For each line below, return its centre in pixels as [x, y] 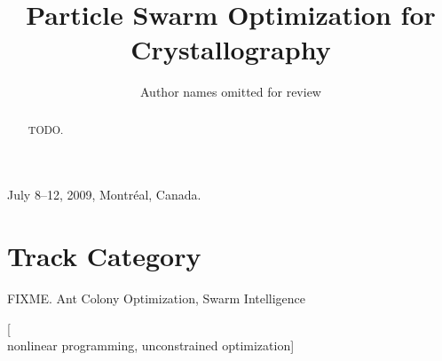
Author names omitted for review [231, 92]
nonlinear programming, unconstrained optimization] [151, 345]
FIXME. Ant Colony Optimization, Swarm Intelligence [157, 298]
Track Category [104, 256]
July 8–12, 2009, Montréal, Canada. [104, 195]
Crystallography [231, 49]
